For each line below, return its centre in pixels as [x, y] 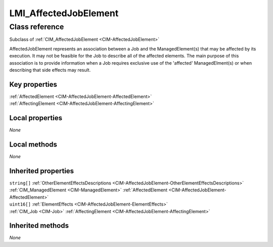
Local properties [36, 118]
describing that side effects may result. [50, 70]
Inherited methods [39, 226]
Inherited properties [42, 171]
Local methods [33, 144]
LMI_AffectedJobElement [64, 13]
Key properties [33, 84]
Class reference [37, 27]
